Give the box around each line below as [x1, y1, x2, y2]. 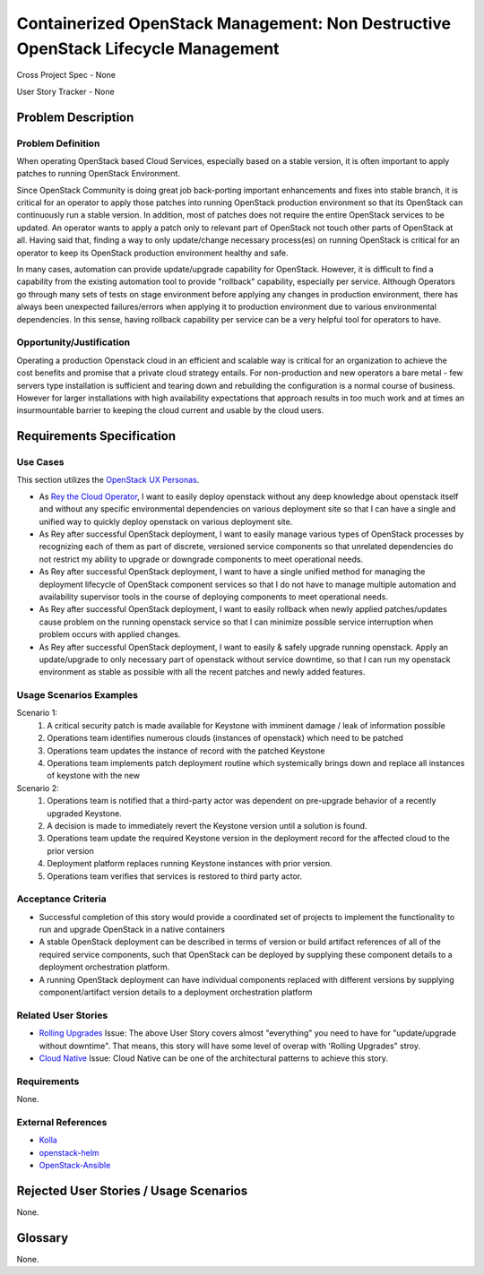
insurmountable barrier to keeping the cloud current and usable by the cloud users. [16, 405, 324, 416]
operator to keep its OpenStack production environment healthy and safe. [16, 247, 289, 258]
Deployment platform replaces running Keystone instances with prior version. [47, 858, 333, 869]
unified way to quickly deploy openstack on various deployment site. [39, 516, 293, 527]
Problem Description [16, 109, 134, 125]
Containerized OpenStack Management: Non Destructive [16, 13, 452, 33]
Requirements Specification [16, 428, 177, 444]
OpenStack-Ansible [39, 1159, 111, 1170]
